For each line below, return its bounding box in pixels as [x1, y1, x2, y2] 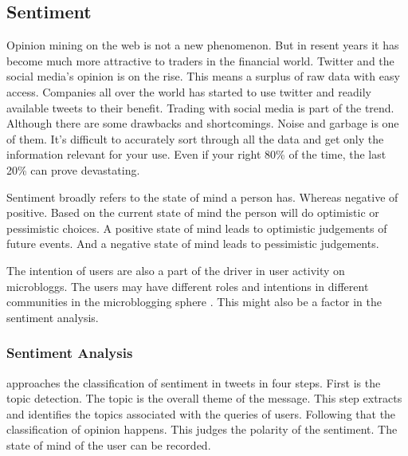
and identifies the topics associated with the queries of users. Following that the [6, 405, 396, 422]
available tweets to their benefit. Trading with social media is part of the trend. [6, 99, 394, 116]
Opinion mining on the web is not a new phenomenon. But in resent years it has [6, 37, 399, 53]
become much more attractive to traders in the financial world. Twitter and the [6, 52, 394, 69]
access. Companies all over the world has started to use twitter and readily [6, 83, 371, 100]
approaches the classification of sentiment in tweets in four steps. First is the [6, 374, 381, 391]
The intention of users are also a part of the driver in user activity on [6, 261, 345, 278]
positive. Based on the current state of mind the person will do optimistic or [6, 204, 379, 221]
